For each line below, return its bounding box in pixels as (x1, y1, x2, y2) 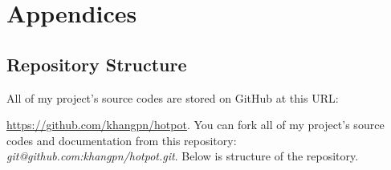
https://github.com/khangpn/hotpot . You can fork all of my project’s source (6, 116, 385, 133)
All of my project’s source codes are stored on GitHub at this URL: (6, 89, 339, 106)
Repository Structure (6, 51, 187, 76)
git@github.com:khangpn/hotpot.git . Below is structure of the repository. (6, 148, 359, 164)
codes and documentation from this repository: (6, 132, 237, 148)
